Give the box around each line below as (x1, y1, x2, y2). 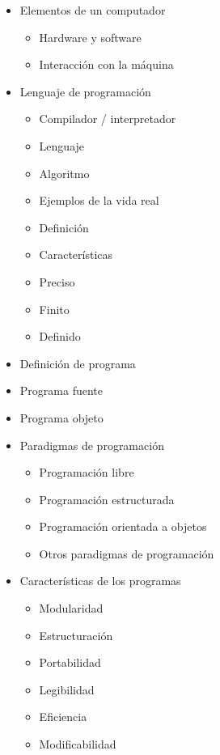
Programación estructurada (39, 490, 175, 507)
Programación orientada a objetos (39, 518, 207, 535)
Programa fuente (19, 382, 103, 399)
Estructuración (39, 626, 113, 643)
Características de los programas (19, 572, 181, 589)
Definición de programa (19, 354, 136, 371)
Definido (39, 328, 81, 345)
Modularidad (39, 600, 104, 617)
